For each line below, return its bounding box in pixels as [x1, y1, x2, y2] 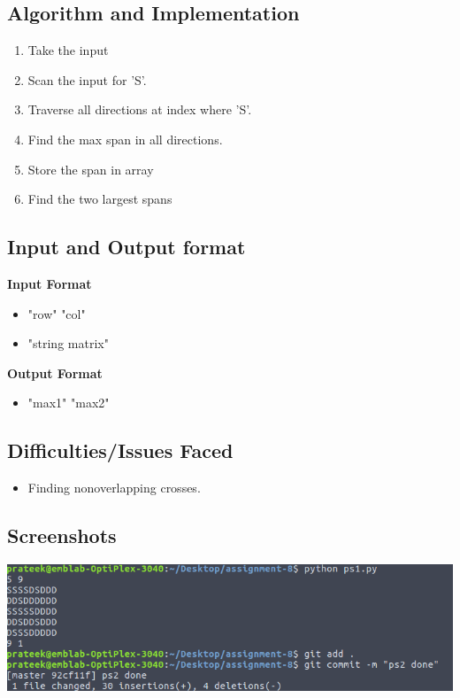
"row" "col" [27, 304, 86, 322]
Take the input [27, 41, 109, 59]
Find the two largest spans [27, 190, 172, 208]
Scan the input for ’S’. [27, 70, 147, 89]
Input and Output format [7, 233, 246, 260]
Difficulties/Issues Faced [7, 437, 234, 464]
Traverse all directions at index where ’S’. [27, 100, 252, 119]
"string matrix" [27, 334, 109, 353]
